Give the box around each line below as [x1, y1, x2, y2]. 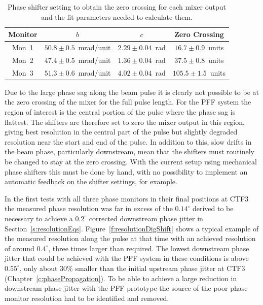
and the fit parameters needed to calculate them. [41, 11, 193, 22]
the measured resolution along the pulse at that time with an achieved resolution [5, 233, 256, 244]
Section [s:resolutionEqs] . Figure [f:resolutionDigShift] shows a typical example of [5, 223, 259, 233]
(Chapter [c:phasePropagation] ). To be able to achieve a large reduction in [5, 273, 237, 283]
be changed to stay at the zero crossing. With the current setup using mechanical [5, 156, 257, 166]
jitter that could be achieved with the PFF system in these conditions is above [5, 253, 249, 263]
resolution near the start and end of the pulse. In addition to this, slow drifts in [5, 136, 252, 147]
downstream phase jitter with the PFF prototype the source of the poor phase [5, 283, 248, 293]
